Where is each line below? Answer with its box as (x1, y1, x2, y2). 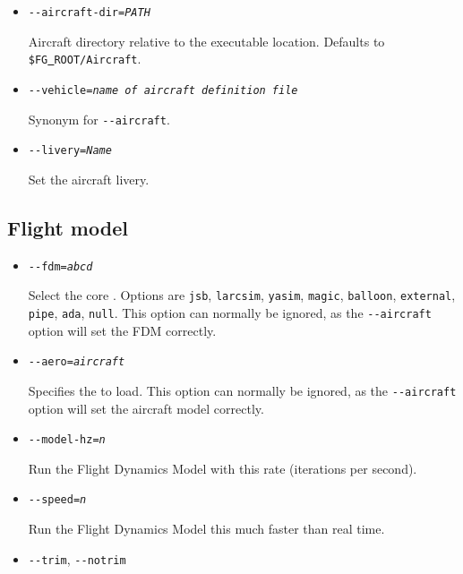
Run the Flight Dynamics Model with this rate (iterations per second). (28, 458, 417, 477)
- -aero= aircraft (28, 356, 125, 369)
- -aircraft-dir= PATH (28, 6, 150, 19)
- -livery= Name (28, 144, 112, 158)
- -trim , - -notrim (28, 549, 126, 568)
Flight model (7, 213, 128, 241)
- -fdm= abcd (28, 260, 93, 273)
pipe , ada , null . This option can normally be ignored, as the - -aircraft (28, 303, 432, 321)
